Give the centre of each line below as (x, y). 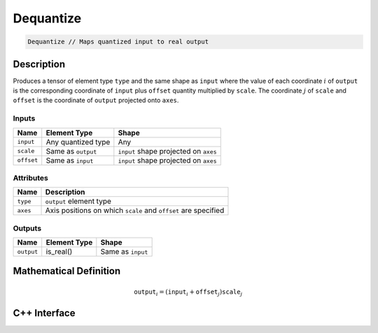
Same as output (71, 151)
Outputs (27, 228)
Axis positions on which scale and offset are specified (135, 210)
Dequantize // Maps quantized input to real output (118, 42)
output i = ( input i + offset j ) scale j (188, 292)
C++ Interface (44, 313)
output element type (78, 201)
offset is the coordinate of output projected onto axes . (96, 100)
